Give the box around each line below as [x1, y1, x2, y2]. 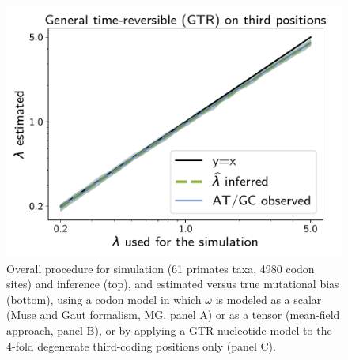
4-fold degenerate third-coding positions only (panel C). [6, 337, 276, 354]
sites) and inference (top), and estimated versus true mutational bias [6, 276, 339, 292]
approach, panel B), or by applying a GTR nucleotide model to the [6, 321, 332, 338]
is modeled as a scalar [215, 291, 322, 307]
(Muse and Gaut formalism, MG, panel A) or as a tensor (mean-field [6, 306, 340, 323]
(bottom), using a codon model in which [6, 291, 202, 307]
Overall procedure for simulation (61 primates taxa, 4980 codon [6, 260, 315, 276]
